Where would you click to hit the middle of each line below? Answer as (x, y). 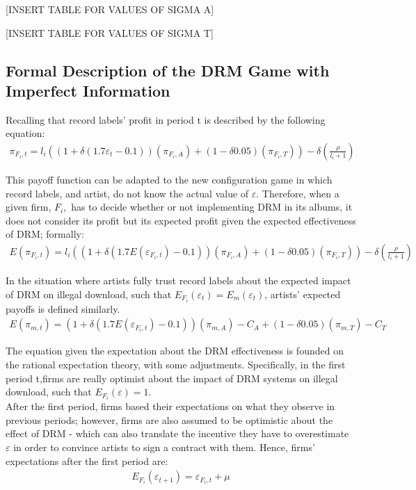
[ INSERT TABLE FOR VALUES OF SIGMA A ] (110, 9)
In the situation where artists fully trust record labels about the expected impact (178, 280)
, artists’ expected (303, 294)
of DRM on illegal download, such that (89, 294)
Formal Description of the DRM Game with (168, 70)
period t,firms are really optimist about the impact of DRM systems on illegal (172, 378)
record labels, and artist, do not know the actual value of (127, 193)
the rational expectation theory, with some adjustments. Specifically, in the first (176, 364)
